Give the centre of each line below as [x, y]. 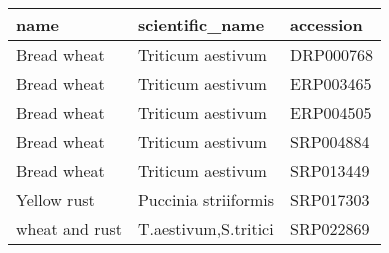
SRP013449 [330, 170]
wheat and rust [69, 228]
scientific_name [201, 24]
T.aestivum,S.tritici [205, 228]
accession [326, 24]
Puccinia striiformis [205, 199]
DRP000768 [331, 54]
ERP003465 [331, 83]
